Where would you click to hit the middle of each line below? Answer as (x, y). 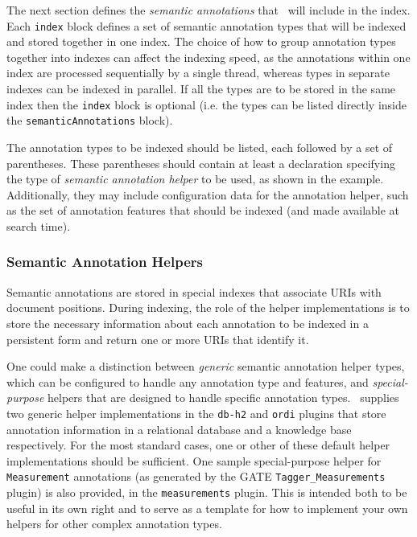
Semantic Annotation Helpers (105, 262)
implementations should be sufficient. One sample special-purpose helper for (194, 460)
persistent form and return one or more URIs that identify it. (158, 339)
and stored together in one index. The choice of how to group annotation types (201, 41)
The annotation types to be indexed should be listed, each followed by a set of (200, 147)
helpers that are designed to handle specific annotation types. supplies (223, 398)
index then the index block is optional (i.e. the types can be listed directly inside (206, 104)
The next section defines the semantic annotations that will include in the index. (208, 10)
